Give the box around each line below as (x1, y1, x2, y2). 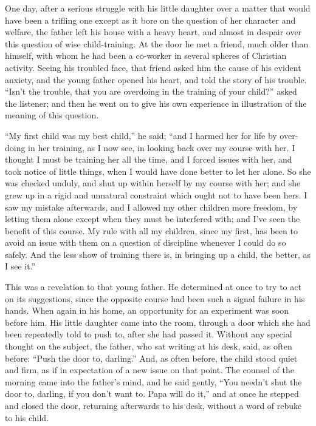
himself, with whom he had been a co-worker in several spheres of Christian (5, 49, 287, 62)
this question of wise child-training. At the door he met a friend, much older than (5, 37, 309, 50)
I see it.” (5, 260, 36, 272)
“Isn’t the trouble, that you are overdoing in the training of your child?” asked (5, 85, 297, 98)
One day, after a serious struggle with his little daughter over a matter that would (5, 2, 311, 14)
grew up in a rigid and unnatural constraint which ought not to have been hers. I (5, 188, 307, 201)
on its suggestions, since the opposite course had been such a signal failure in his (5, 292, 305, 305)
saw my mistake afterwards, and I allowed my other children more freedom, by (5, 200, 298, 213)
